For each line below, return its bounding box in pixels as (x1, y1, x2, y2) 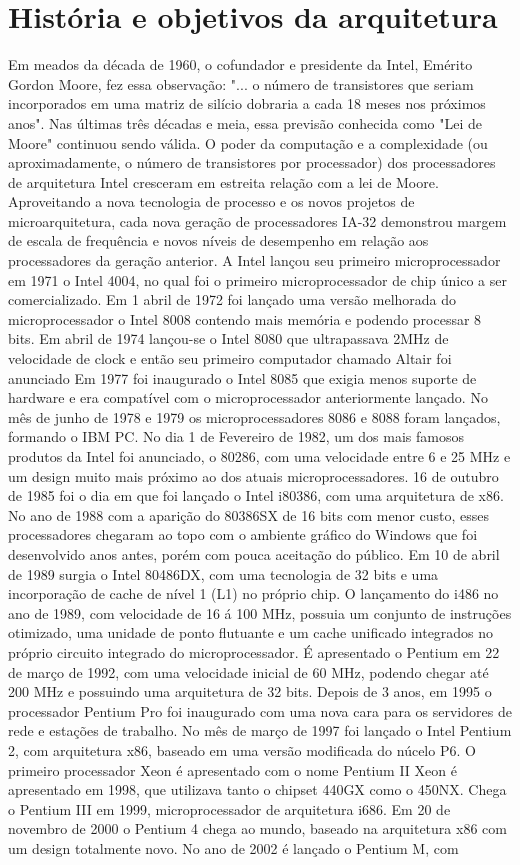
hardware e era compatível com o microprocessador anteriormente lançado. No (8, 387, 488, 408)
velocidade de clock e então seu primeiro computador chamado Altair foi (8, 348, 452, 369)
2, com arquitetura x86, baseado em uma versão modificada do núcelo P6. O (8, 739, 476, 760)
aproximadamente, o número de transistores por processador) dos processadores (8, 152, 496, 173)
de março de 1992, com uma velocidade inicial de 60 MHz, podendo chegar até (8, 661, 489, 682)
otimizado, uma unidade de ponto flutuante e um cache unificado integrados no (8, 622, 494, 643)
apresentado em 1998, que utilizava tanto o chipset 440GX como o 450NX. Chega (8, 779, 507, 800)
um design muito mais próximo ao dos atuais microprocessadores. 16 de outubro (8, 465, 499, 486)
